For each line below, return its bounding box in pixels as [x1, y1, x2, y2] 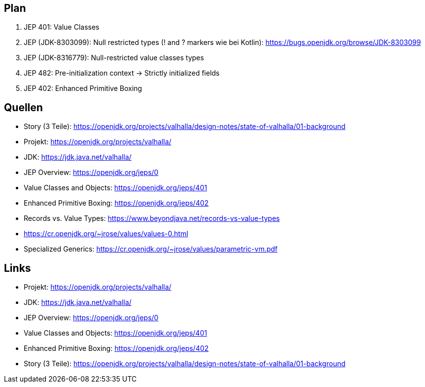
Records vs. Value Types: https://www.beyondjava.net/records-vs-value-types [24, 214, 280, 223]
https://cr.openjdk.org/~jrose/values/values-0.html [24, 229, 189, 238]
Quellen [4, 101, 43, 114]
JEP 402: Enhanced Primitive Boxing [24, 84, 142, 93]
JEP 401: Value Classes [24, 23, 100, 32]
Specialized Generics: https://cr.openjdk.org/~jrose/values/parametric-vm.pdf [24, 245, 278, 254]
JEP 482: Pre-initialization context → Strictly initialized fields [24, 69, 220, 78]
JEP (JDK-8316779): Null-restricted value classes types [24, 53, 204, 62]
